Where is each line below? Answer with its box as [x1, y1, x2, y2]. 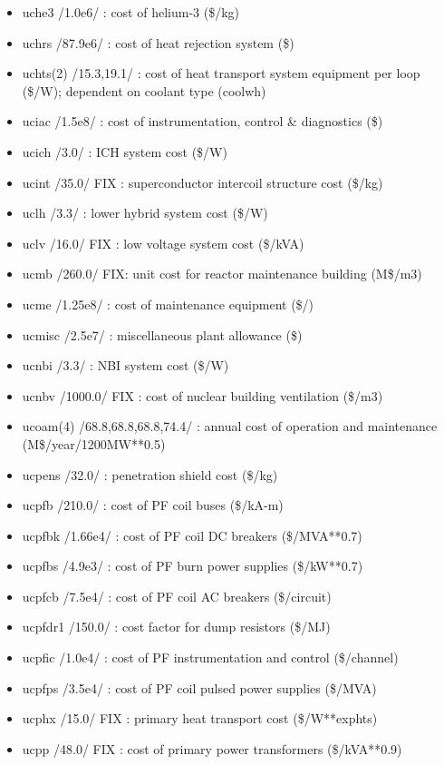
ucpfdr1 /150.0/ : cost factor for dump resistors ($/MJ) [22, 617, 331, 636]
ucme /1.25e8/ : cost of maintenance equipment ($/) [22, 294, 314, 313]
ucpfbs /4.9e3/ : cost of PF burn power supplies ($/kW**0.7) [22, 556, 363, 575]
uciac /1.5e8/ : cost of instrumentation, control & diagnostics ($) [22, 112, 383, 131]
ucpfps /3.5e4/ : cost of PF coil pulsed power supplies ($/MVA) [22, 678, 377, 697]
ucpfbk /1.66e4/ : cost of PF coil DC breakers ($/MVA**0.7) [22, 525, 362, 544]
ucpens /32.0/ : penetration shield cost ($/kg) [22, 465, 278, 484]
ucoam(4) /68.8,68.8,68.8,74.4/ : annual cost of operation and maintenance [22, 417, 438, 436]
